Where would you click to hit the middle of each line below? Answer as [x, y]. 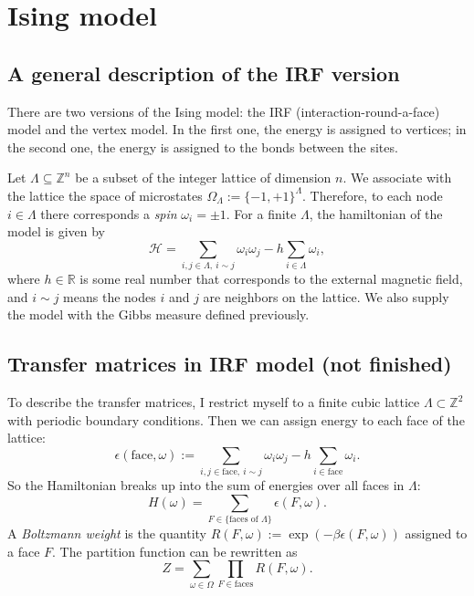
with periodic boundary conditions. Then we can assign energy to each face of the [236, 419]
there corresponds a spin [109, 213]
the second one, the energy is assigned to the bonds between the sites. [203, 146]
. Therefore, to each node [372, 195]
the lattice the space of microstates [105, 195]
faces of [244, 520]
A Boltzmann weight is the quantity [107, 533]
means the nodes [110, 296]
